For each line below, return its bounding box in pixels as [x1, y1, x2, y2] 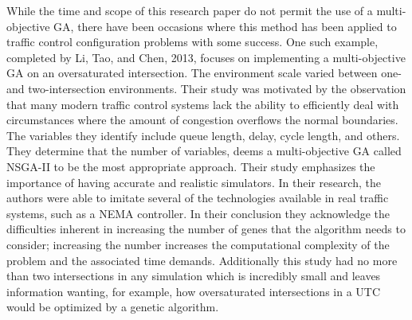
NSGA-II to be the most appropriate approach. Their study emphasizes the [6, 158, 375, 174]
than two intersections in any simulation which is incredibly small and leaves [6, 267, 381, 284]
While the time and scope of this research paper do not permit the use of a [6, 2, 373, 18]
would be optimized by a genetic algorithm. [6, 299, 219, 315]
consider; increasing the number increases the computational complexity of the [6, 236, 390, 252]
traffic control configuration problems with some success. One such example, [6, 33, 379, 50]
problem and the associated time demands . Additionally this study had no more [6, 252, 398, 268]
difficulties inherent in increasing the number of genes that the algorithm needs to [6, 220, 406, 237]
